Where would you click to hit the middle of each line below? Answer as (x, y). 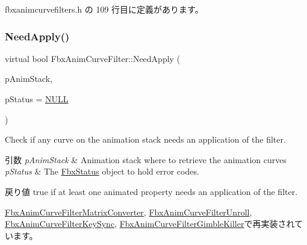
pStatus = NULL (37, 99)
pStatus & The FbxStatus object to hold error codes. (102, 171)
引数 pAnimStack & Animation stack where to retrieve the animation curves (146, 159)
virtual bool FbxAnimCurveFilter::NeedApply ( (93, 58)
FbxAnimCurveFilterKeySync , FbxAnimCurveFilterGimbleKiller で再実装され (150, 224)
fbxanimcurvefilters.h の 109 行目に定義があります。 (104, 9)
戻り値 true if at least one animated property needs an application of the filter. (151, 191)
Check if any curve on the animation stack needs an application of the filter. (145, 139)
